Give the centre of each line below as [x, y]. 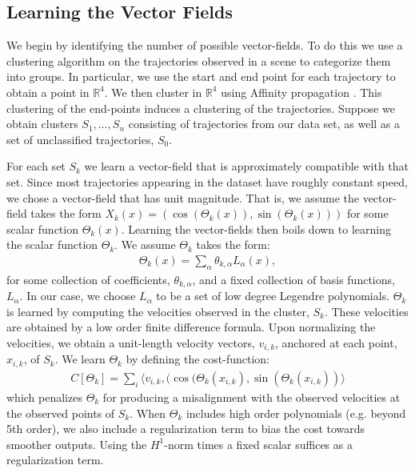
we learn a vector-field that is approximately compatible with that [247, 166]
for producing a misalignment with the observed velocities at [251, 397]
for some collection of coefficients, [88, 279]
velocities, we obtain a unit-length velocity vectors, [131, 342]
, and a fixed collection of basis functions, [293, 279]
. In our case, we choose [78, 296]
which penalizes [44, 397]
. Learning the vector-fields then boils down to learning [256, 228]
